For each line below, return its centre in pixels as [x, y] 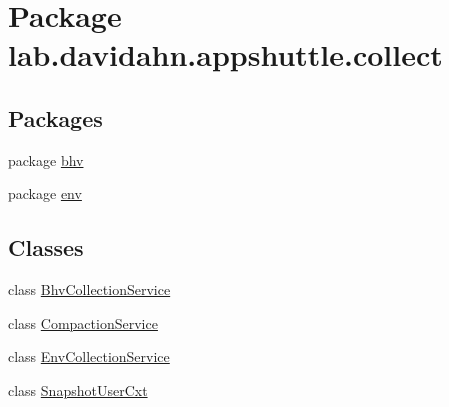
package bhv [46, 159]
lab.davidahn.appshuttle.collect [225, 54]
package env [45, 193]
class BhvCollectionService [89, 289]
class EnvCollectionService [89, 356]
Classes [46, 247]
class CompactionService [83, 322]
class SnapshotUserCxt [78, 389]
